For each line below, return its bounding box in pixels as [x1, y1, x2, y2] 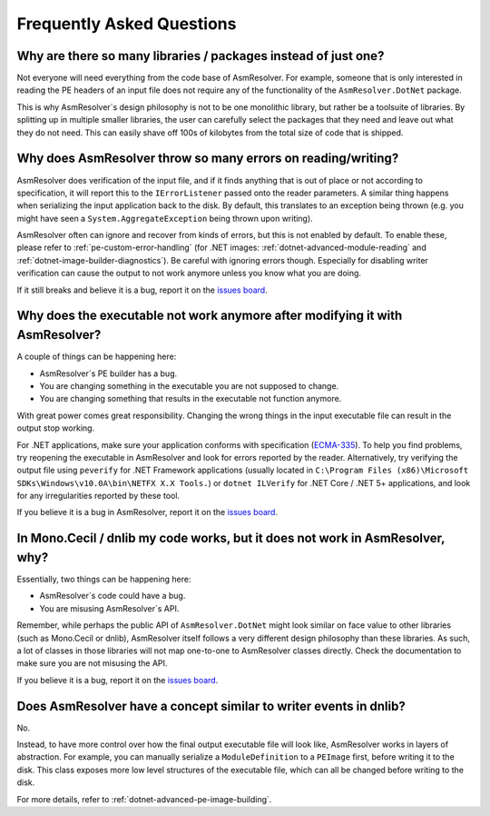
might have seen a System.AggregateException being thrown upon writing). [16, 213, 313, 224]
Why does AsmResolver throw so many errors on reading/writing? [16, 151, 399, 166]
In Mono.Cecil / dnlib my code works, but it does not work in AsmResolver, [16, 531, 446, 546]
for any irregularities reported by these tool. [16, 491, 181, 502]
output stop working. [16, 423, 95, 433]
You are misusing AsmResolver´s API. [39, 602, 180, 613]
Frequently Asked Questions [16, 14, 237, 34]
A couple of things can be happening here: [16, 351, 177, 363]
